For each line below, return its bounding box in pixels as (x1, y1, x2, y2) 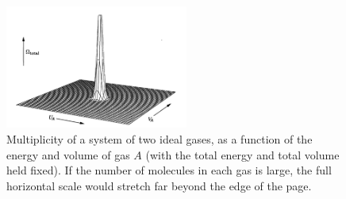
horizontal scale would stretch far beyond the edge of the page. (6, 177, 312, 193)
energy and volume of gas (6, 146, 130, 163)
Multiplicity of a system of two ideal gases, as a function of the (6, 131, 313, 147)
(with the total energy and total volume (145, 146, 340, 163)
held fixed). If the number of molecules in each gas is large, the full (6, 162, 332, 178)
